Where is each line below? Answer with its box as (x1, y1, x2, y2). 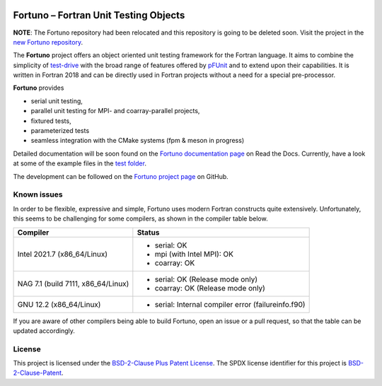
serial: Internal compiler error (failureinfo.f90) (154, 299, 306, 309)
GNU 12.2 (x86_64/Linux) (17, 299, 101, 309)
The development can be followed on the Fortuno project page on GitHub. (13, 172, 229, 180)
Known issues (13, 189, 63, 199)
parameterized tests (30, 127, 90, 135)
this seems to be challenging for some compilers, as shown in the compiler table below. (13, 214, 268, 223)
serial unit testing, (30, 96, 83, 105)
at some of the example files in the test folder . (13, 159, 146, 168)
